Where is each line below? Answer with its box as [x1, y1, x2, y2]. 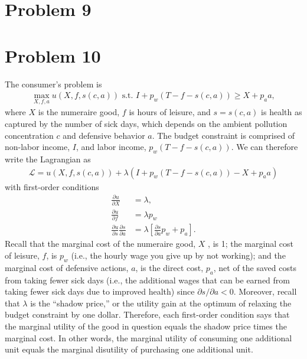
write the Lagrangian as [5, 152, 91, 165]
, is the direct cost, [135, 261, 204, 273]
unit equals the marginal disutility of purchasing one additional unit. [5, 343, 253, 355]
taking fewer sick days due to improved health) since [5, 285, 195, 298]
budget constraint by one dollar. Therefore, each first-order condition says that [5, 308, 290, 321]
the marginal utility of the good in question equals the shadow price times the [5, 319, 287, 332]
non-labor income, [5, 141, 70, 153]
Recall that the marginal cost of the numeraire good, [5, 237, 196, 250]
